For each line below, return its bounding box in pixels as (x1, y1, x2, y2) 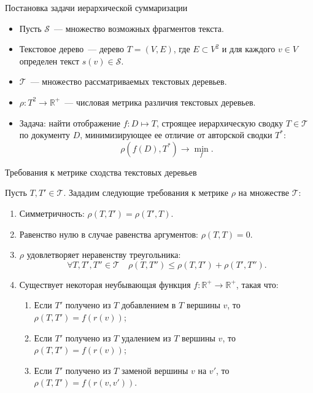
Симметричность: (19, 206, 85, 219)
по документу (19, 128, 70, 141)
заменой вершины (121, 364, 188, 376)
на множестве (238, 186, 290, 199)
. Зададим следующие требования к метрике (63, 186, 228, 199)
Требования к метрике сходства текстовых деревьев (5, 165, 197, 178)
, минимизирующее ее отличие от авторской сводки (80, 128, 272, 141)
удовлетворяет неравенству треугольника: (26, 248, 181, 261)
